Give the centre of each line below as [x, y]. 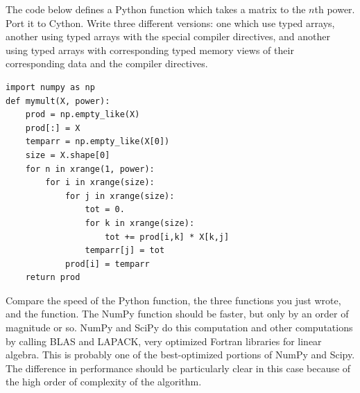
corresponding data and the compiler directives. [107, 63]
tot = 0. [105, 210]
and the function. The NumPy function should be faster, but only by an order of [177, 314]
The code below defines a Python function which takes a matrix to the [156, 9]
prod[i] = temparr [107, 264]
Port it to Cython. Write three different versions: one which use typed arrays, [170, 23]
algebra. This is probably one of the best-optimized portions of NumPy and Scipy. [180, 355]
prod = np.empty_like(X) [83, 115]
